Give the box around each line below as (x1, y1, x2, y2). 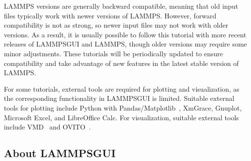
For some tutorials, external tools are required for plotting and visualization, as (4, 83, 239, 94)
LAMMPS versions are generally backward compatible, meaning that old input (4, 1, 238, 11)
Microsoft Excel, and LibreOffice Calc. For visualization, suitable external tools (4, 112, 239, 122)
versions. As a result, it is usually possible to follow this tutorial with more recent (4, 29, 247, 39)
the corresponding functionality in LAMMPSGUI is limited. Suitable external (4, 93, 235, 103)
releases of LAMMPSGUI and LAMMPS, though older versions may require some (4, 39, 247, 49)
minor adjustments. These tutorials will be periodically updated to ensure (4, 48, 223, 58)
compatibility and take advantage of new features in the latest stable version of (4, 58, 239, 68)
